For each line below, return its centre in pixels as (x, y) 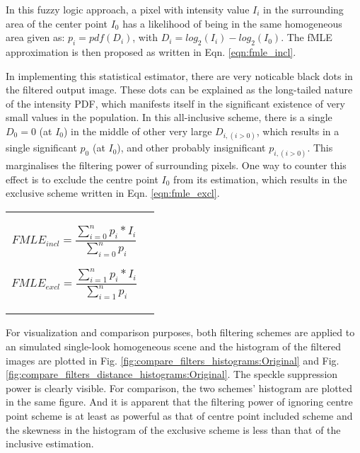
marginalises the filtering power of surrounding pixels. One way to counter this (176, 165)
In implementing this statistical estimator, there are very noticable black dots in (179, 75)
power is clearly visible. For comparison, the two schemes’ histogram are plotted (179, 388)
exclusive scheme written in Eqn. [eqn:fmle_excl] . (113, 193)
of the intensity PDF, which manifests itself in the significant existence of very (175, 103)
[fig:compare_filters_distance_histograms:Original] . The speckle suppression (172, 374)
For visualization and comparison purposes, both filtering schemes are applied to (180, 332)
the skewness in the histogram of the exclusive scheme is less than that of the (173, 429)
